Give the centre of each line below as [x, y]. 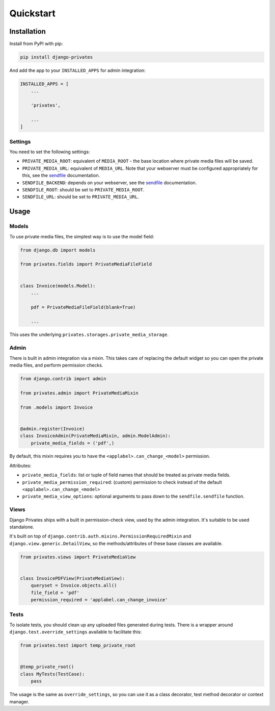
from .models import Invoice [57, 407]
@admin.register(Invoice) [52, 428]
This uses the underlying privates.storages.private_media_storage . [89, 335]
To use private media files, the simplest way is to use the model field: [82, 236]
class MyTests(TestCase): [52, 674]
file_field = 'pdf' [55, 593]
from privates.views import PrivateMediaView [78, 557]
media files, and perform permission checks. [56, 365]
